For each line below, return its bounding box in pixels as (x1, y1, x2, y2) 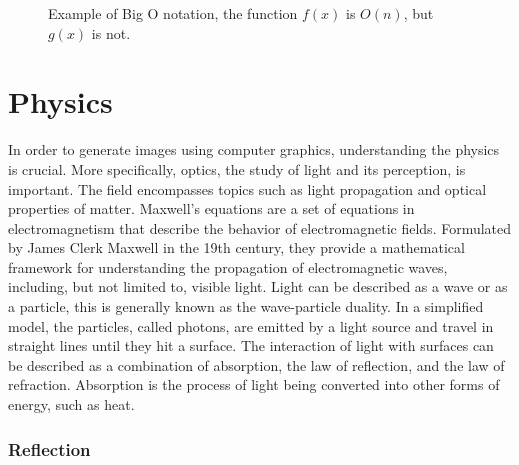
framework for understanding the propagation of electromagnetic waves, (8, 256, 448, 277)
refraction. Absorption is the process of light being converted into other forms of (8, 374, 500, 395)
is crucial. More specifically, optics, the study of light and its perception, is (8, 158, 466, 179)
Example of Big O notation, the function (48, 3, 298, 23)
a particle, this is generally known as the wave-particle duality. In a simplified (8, 296, 484, 317)
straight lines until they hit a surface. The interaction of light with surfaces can (8, 335, 494, 356)
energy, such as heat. (8, 394, 135, 415)
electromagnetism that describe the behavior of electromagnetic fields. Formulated (8, 217, 512, 238)
